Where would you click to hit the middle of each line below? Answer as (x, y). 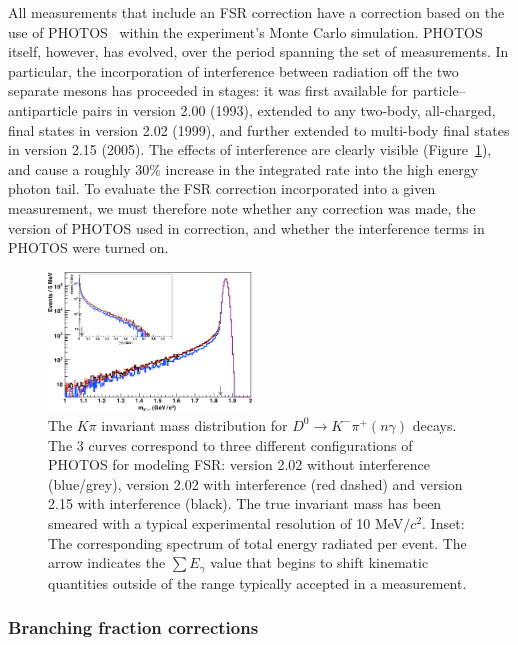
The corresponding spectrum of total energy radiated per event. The (257, 542)
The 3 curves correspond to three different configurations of (230, 444)
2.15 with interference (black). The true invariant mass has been (245, 503)
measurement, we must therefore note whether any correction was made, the (242, 207)
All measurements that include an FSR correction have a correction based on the (256, 12)
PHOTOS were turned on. (88, 247)
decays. (434, 424)
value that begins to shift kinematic (319, 562)
